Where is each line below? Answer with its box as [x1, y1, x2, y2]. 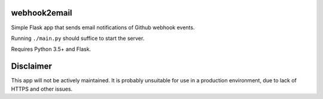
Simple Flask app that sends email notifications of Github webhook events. [11, 24, 195, 31]
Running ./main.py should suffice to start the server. [11, 35, 145, 42]
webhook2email [11, 8, 72, 18]
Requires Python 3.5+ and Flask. [11, 45, 92, 53]
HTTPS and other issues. [11, 85, 73, 92]
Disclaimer [11, 61, 52, 72]
